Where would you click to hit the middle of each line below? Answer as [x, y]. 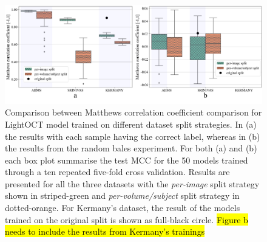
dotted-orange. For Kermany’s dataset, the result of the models [123, 208]
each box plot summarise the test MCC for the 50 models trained [127, 160]
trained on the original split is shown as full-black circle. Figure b [127, 219]
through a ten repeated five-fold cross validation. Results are [117, 172]
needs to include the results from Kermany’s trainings [105, 231]
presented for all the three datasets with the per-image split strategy [132, 183]
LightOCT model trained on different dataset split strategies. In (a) [131, 124]
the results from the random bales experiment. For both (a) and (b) [131, 148]
